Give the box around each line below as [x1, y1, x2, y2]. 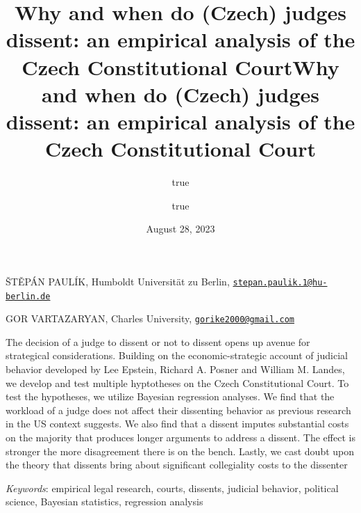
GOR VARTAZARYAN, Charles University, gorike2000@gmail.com [6, 311, 294, 326]
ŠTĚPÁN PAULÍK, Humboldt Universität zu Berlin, [6, 274, 230, 288]
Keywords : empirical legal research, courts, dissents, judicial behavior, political [6, 480, 339, 495]
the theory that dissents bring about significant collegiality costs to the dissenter [6, 457, 348, 472]
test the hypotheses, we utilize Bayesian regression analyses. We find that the [6, 389, 335, 404]
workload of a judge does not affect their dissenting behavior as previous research [6, 402, 351, 417]
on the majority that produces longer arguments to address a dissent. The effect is [6, 429, 355, 444]
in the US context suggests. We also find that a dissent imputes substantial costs [6, 416, 349, 431]
